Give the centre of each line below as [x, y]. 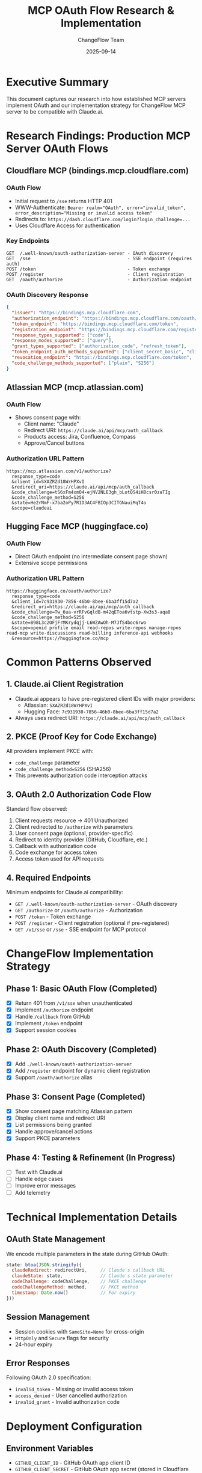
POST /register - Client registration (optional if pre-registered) [92, 923]
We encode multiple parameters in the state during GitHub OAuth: [88, 1254]
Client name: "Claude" [51, 424]
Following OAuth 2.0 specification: [49, 1377]
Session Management [48, 1317]
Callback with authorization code [56, 846]
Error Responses [38, 1363]
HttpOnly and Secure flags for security [62, 1338]
